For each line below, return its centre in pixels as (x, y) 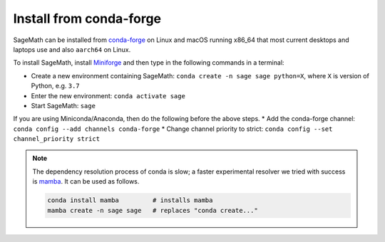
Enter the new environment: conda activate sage (108, 95)
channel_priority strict (56, 139)
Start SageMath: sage (63, 105)
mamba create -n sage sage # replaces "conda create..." (153, 210)
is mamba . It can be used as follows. (86, 181)
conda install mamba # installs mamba (130, 200)
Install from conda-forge (87, 19)
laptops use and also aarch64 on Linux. (72, 49)
